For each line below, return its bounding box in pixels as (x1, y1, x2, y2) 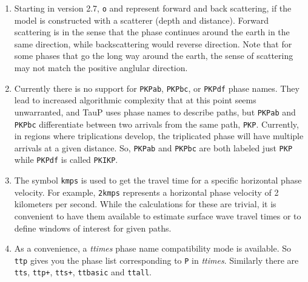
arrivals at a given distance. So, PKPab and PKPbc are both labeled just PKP (14, 141, 293, 154)
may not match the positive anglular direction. (14, 61, 188, 74)
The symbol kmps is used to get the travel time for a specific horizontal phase (14, 174, 302, 187)
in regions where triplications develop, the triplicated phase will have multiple (14, 129, 304, 142)
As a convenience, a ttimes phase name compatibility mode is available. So (14, 242, 292, 255)
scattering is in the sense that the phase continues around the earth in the (14, 26, 290, 38)
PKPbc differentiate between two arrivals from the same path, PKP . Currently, (14, 117, 299, 130)
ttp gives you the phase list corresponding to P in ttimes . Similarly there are (14, 253, 299, 266)
